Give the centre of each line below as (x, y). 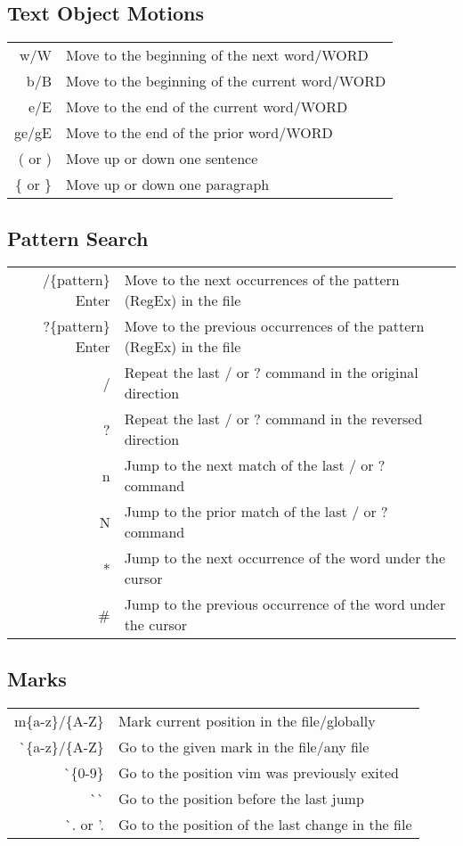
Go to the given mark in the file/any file (244, 746)
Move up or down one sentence (162, 159)
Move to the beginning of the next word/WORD (217, 55)
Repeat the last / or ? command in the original (271, 373)
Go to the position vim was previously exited (258, 772)
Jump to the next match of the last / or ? (255, 465)
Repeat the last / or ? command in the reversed (273, 419)
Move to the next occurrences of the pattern (262, 280)
